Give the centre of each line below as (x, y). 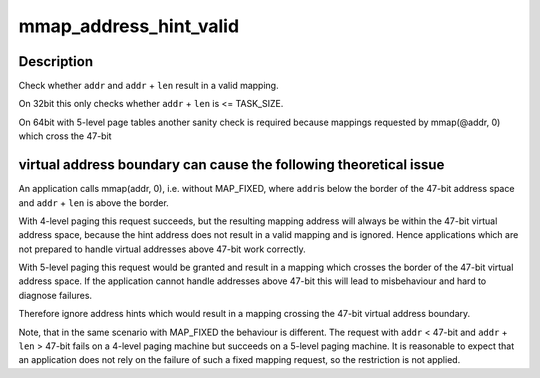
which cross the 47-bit (65, 136)
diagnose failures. (55, 295)
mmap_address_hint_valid (129, 26)
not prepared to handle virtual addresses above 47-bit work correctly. (162, 249)
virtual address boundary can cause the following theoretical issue (231, 165)
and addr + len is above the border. (93, 202)
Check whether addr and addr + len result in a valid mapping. (148, 86)
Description (56, 61)
